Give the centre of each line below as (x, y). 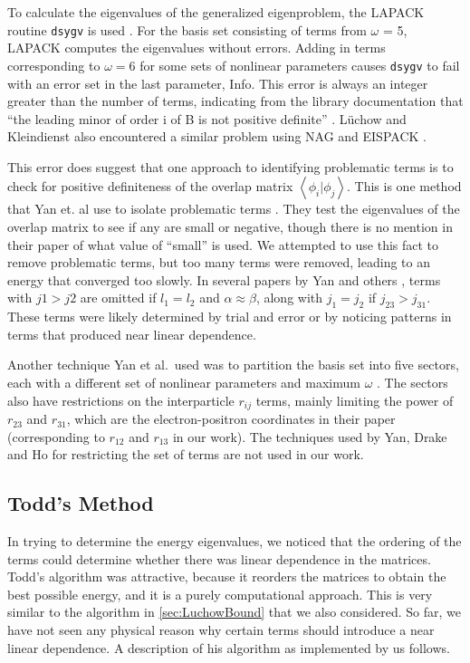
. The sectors (412, 383)
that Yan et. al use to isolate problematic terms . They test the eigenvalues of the (234, 209)
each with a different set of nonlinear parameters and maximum (184, 383)
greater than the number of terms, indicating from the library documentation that (235, 101)
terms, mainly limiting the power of (355, 400)
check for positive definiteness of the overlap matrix (150, 186)
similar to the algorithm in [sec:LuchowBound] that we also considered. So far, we (234, 612)
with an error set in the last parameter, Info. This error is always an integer (218, 83)
